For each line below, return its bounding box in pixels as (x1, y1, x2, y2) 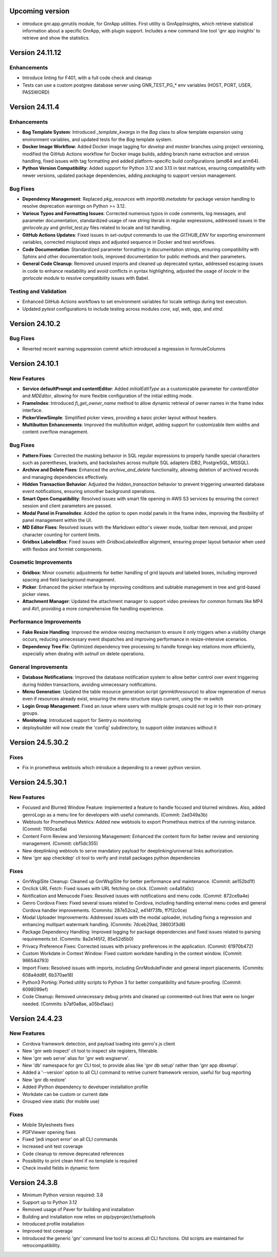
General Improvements (9, 663, 68, 670)
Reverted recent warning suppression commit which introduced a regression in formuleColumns (22, 345, 226, 352)
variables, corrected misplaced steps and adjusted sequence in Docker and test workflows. (22, 239, 215, 245)
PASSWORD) (22, 89, 50, 95)
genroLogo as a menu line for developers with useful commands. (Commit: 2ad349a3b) (22, 811, 208, 818)
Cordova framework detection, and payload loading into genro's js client (22, 1040, 175, 1047)
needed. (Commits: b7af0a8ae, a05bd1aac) (22, 1001, 114, 1007)
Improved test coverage (22, 1228, 73, 1234)
